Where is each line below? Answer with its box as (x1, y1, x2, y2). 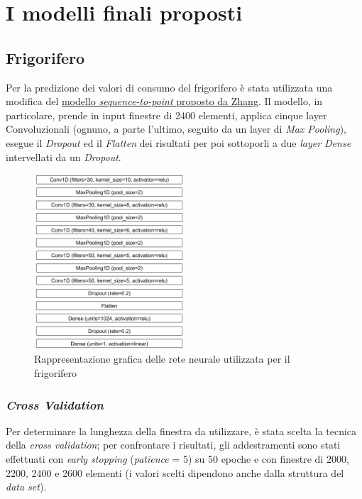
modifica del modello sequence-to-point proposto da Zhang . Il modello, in (6, 94, 323, 109)
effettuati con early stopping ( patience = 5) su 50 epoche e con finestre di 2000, (6, 451, 349, 466)
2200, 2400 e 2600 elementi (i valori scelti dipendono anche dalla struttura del (6, 465, 344, 480)
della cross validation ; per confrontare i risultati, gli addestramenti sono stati (6, 437, 341, 452)
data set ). (6, 479, 47, 494)
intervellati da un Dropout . (6, 149, 121, 164)
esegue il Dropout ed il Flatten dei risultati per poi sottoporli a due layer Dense (6, 135, 351, 150)
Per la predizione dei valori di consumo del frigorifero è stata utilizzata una (6, 79, 333, 94)
